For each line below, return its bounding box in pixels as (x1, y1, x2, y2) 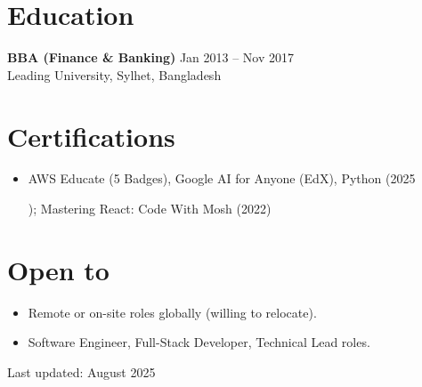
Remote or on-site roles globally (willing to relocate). (28, 302, 317, 321)
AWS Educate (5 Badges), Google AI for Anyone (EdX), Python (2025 (28, 169, 416, 188)
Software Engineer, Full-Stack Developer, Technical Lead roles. (28, 333, 370, 351)
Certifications (7, 117, 175, 154)
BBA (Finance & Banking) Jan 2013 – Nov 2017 (7, 48, 295, 67)
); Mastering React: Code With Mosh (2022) (28, 199, 272, 218)
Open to (7, 251, 110, 287)
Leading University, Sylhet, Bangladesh (7, 65, 222, 84)
